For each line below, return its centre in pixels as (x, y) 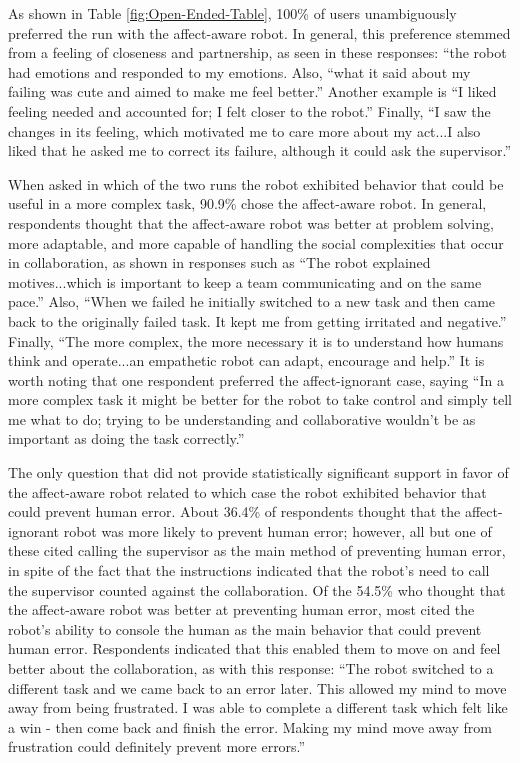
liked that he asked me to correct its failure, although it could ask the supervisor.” (260, 150)
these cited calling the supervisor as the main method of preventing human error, (257, 550)
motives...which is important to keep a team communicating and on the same (245, 281)
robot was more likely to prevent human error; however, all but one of (277, 530)
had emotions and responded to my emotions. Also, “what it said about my (239, 71)
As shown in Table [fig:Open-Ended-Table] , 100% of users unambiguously (232, 13)
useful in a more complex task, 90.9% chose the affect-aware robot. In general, (247, 203)
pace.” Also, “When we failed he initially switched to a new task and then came (252, 301)
